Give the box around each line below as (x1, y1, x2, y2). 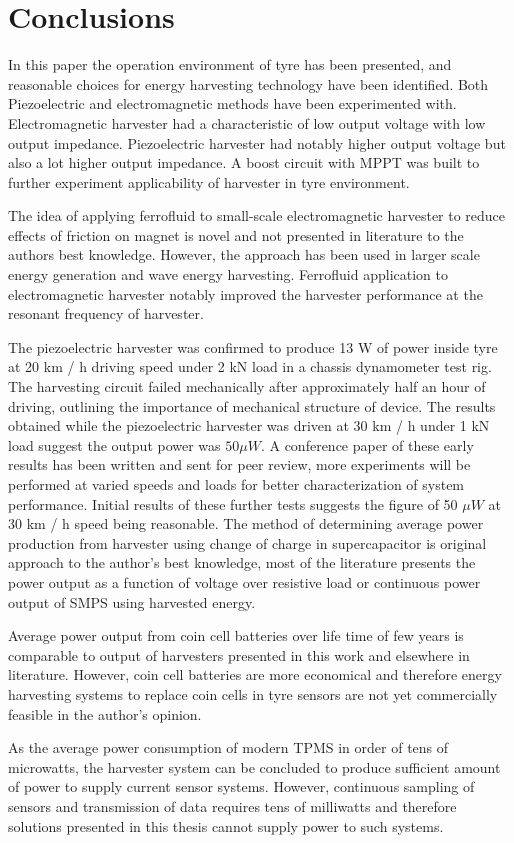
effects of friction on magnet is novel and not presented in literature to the (8, 224, 464, 245)
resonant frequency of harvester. (8, 303, 204, 324)
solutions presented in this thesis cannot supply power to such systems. (8, 815, 444, 836)
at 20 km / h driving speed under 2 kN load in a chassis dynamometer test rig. (8, 356, 492, 377)
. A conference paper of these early (260, 434, 474, 455)
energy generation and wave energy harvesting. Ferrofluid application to (8, 264, 448, 285)
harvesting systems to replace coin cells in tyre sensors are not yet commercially (8, 683, 498, 704)
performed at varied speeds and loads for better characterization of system (8, 474, 465, 494)
